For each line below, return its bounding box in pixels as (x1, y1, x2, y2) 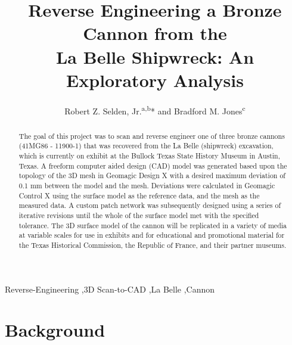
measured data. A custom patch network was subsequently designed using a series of (18, 200, 281, 210)
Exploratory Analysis (66, 67, 244, 92)
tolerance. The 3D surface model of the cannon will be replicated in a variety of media (18, 220, 287, 230)
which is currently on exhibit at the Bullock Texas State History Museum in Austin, (18, 151, 281, 161)
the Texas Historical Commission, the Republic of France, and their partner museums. (18, 240, 287, 250)
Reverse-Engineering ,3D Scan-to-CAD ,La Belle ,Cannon (5, 282, 215, 295)
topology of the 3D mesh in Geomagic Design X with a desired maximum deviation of (18, 170, 285, 181)
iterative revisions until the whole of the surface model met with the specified (18, 210, 259, 220)
